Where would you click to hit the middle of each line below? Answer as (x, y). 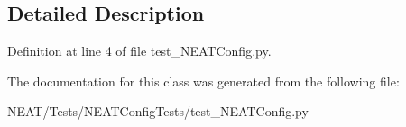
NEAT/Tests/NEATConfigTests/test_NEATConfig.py (158, 111)
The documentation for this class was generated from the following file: (203, 81)
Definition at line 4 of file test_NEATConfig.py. (139, 51)
